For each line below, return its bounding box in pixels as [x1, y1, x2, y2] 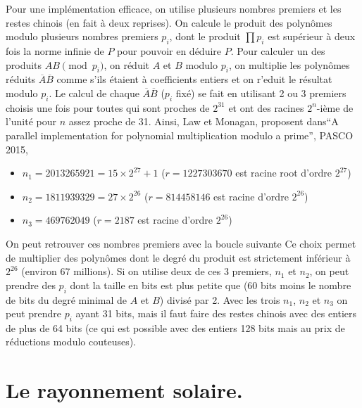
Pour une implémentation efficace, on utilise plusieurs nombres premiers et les [6, 1, 342, 15]
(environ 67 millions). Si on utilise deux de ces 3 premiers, [21, 264, 272, 279]
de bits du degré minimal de [6, 292, 127, 307]
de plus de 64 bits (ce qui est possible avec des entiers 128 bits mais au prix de [6, 320, 345, 335]
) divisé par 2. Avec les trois [159, 292, 280, 307]
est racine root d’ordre [235, 165, 332, 180]
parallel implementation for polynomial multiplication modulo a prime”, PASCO [6, 127, 354, 142]
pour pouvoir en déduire [117, 43, 222, 58]
